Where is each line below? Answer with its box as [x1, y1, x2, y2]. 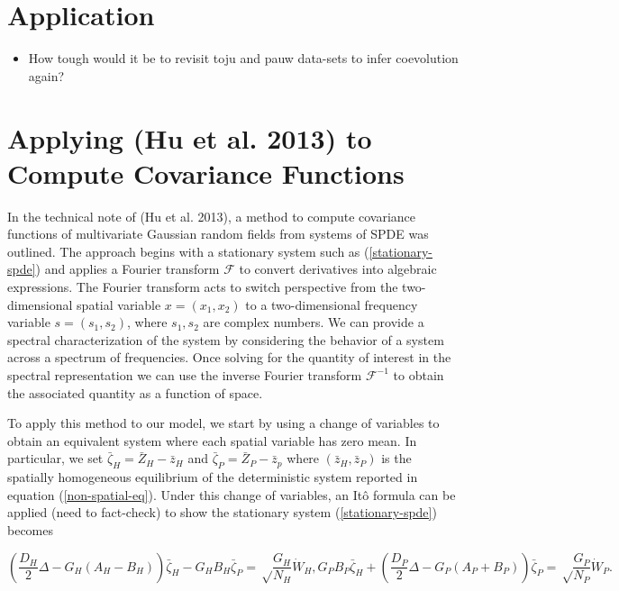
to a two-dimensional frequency [245, 295, 418, 314]
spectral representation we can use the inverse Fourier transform [7, 365, 362, 384]
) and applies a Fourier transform [35, 259, 220, 278]
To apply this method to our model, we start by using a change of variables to [7, 414, 440, 432]
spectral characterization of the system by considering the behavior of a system [7, 330, 444, 349]
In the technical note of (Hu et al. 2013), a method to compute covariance [7, 206, 416, 225]
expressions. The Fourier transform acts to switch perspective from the [7, 277, 398, 295]
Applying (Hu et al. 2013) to [7, 119, 372, 156]
